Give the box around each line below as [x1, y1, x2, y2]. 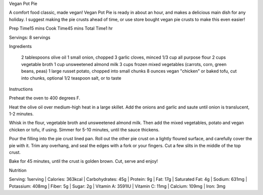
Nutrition [9, 167, 27, 173]
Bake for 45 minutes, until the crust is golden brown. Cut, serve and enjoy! [9, 158, 158, 164]
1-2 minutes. [9, 111, 34, 117]
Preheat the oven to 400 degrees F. [9, 95, 80, 101]
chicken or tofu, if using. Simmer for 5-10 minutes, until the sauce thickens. [9, 127, 160, 132]
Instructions [9, 86, 33, 92]
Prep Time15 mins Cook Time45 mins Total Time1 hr [9, 25, 113, 31]
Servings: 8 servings [9, 34, 51, 40]
